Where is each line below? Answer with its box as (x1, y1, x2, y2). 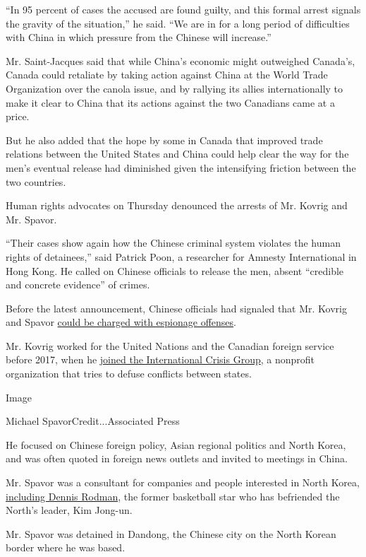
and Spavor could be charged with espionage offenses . (6, 315, 236, 329)
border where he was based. (6, 540, 126, 555)
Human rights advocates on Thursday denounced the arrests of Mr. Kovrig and (6, 198, 348, 213)
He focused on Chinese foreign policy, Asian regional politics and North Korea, (6, 437, 346, 452)
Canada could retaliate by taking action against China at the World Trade (6, 67, 328, 82)
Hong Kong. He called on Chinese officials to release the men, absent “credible (6, 263, 344, 278)
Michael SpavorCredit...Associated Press (6, 414, 180, 428)
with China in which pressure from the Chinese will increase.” (6, 30, 272, 45)
